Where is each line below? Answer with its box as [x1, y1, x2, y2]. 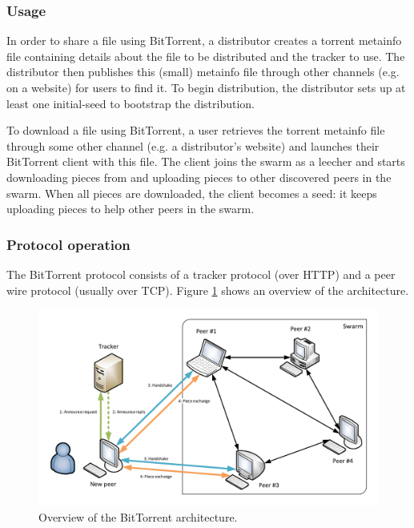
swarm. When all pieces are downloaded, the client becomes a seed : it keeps [6, 184, 377, 201]
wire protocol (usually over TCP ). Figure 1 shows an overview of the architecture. [6, 281, 409, 298]
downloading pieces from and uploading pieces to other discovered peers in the [6, 168, 392, 185]
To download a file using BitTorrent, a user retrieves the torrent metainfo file [6, 122, 385, 139]
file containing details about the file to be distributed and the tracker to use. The [6, 47, 405, 64]
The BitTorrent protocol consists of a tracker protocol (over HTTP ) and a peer [6, 265, 396, 282]
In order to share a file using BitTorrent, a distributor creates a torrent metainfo [6, 32, 402, 49]
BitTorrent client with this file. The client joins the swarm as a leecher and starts [6, 153, 405, 170]
